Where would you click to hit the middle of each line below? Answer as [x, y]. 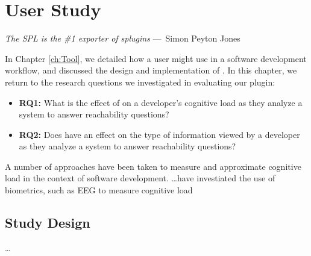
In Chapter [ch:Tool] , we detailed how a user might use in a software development [156, 58]
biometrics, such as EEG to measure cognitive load [99, 190]
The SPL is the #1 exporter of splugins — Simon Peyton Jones [123, 38]
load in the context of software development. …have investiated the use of [140, 178]
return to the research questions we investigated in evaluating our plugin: [140, 82]
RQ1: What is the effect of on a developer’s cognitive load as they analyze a [161, 102]
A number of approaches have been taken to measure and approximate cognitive [153, 166]
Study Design [48, 223]
